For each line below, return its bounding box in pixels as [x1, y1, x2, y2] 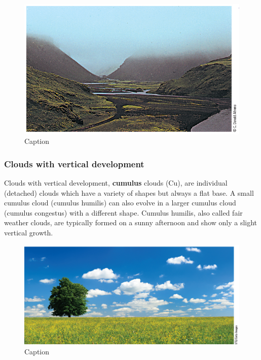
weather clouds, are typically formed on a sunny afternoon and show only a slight [4, 217, 257, 228]
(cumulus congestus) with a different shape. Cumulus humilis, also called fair [4, 207, 243, 218]
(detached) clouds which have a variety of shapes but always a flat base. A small [4, 187, 254, 198]
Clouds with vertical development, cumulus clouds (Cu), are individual [4, 177, 228, 188]
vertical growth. [4, 227, 53, 238]
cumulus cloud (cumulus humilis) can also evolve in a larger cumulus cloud [4, 197, 236, 208]
